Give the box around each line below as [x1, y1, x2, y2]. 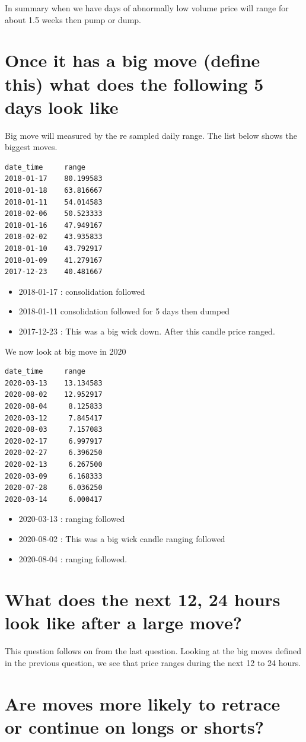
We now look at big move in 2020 [5, 345, 126, 357]
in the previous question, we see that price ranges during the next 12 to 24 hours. [5, 657, 301, 668]
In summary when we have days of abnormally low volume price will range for [5, 2, 289, 14]
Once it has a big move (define [5, 48, 260, 72]
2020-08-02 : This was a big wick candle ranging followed [18, 532, 225, 544]
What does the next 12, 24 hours [5, 587, 280, 612]
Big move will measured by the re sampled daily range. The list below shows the [5, 129, 297, 141]
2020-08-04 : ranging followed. [18, 552, 128, 565]
